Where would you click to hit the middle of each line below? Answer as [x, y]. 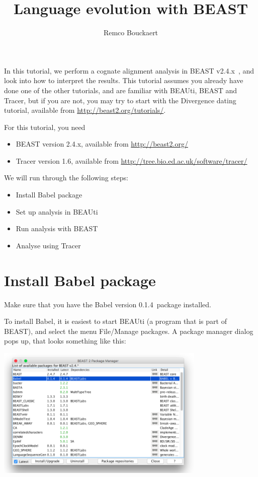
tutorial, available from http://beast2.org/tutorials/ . [85, 110]
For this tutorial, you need [45, 127]
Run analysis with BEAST [57, 228]
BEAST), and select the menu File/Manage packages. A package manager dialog [129, 331]
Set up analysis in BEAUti [57, 211]
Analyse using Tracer [48, 245]
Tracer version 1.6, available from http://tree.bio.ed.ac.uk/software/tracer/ [132, 160]
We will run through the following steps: [66, 178]
